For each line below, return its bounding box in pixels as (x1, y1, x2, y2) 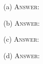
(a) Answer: (3, 1, 40, 11)
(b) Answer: (3, 17, 40, 28)
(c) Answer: (3, 34, 39, 44)
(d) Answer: (3, 50, 40, 60)
